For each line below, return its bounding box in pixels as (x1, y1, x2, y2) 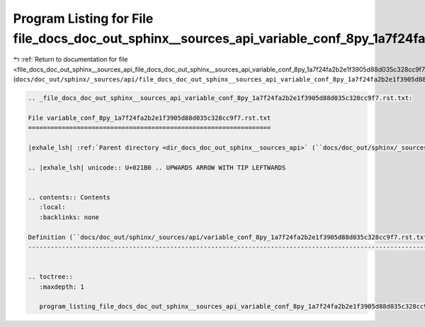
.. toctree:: (28, 273, 74, 281)
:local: (39, 203, 66, 211)
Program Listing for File (13, 11, 154, 26)
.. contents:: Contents (28, 194, 111, 201)
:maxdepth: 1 (39, 282, 85, 291)
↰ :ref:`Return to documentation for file (13, 55, 128, 64)
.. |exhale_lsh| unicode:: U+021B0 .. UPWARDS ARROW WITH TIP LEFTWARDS (28, 163, 286, 172)
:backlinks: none (39, 213, 99, 221)
